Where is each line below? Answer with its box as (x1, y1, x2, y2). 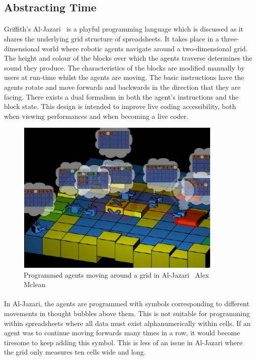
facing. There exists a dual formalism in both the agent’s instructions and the (4, 91, 239, 102)
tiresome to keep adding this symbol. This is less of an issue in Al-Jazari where (4, 337, 243, 347)
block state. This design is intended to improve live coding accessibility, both (4, 101, 236, 111)
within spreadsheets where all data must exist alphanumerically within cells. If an (4, 318, 251, 328)
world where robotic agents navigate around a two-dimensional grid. (42, 43, 248, 53)
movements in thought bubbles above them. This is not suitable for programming (4, 308, 250, 318)
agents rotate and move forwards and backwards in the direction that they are (4, 81, 241, 92)
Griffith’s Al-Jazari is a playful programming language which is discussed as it (4, 24, 244, 34)
